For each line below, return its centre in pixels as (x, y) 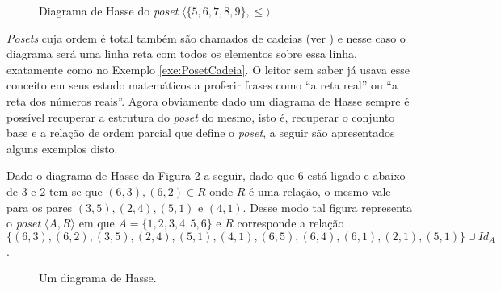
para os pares (40, 207)
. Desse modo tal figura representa (327, 207)
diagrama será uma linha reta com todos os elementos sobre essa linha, (182, 54)
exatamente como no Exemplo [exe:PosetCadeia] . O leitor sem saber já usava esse (208, 69)
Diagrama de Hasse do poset (109, 10)
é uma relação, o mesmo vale (320, 191)
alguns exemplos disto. (62, 148)
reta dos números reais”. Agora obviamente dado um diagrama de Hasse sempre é (208, 100)
